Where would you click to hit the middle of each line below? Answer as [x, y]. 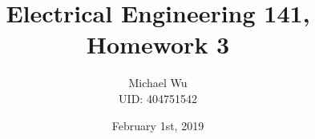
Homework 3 [158, 44]
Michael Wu [158, 83]
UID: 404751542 [158, 98]
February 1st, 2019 [158, 125]
